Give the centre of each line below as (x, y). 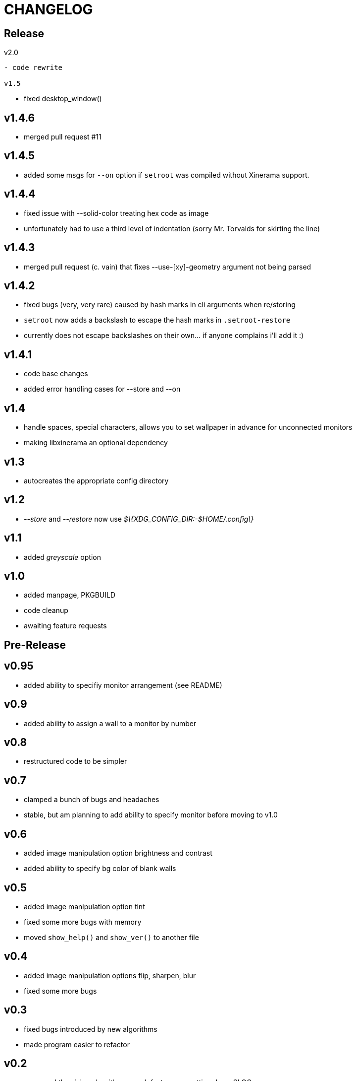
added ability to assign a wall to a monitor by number (110, 723)
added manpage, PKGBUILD (70, 595)
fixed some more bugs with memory (83, 922)
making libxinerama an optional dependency (96, 443)
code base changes (56, 374)
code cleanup (46, 610)
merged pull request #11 (63, 137)
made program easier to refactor (77, 1044)
